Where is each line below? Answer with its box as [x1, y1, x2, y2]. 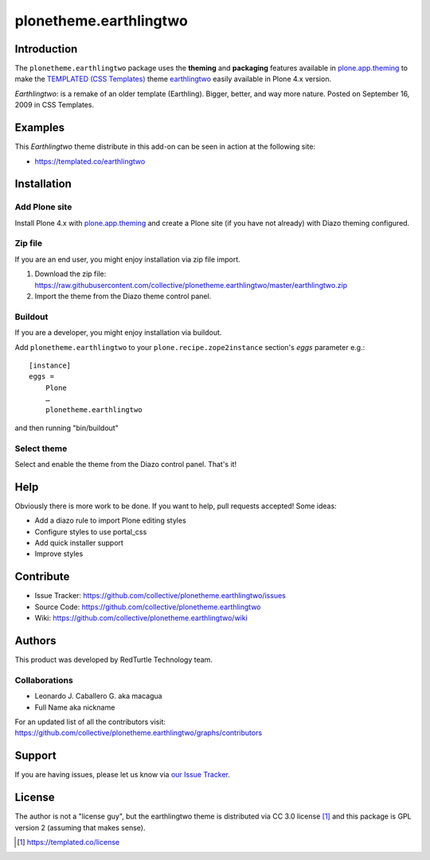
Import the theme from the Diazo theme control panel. [34, 291, 212, 301]
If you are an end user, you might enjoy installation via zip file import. [14, 255, 240, 264]
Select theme [14, 442, 68, 453]
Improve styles [34, 549, 84, 558]
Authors [14, 633, 57, 648]
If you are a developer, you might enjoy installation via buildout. [14, 328, 222, 337]
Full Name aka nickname [34, 702, 115, 712]
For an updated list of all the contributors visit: [14, 717, 166, 726]
